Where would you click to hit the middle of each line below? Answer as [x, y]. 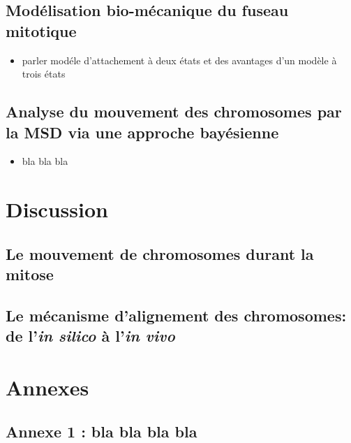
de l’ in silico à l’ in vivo [90, 336]
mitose [30, 274]
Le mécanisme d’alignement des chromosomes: [176, 315]
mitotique [41, 30]
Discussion [57, 209]
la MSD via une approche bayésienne [142, 132]
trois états [44, 74]
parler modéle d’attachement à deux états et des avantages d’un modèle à [179, 60]
